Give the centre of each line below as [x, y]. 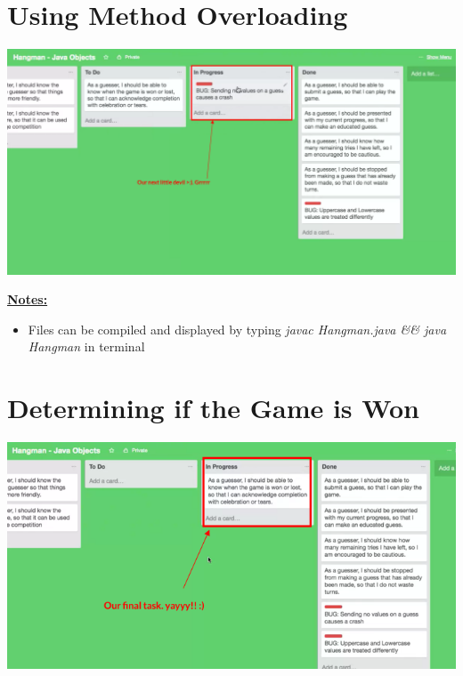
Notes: [28, 299]
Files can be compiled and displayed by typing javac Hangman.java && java [237, 329]
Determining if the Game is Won [213, 408]
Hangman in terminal [86, 346]
